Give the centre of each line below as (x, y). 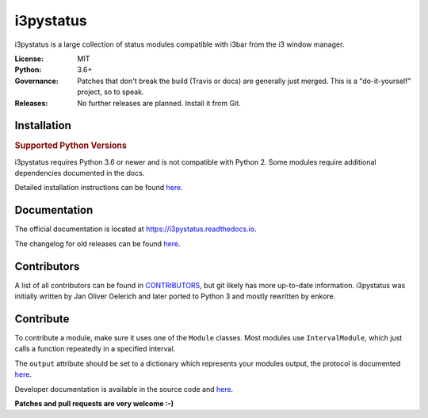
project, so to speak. (111, 92)
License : (29, 59)
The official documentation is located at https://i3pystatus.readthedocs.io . (136, 229)
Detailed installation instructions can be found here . (99, 188)
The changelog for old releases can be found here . (97, 243)
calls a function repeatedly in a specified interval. (95, 349)
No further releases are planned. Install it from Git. (159, 103)
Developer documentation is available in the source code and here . (124, 389)
